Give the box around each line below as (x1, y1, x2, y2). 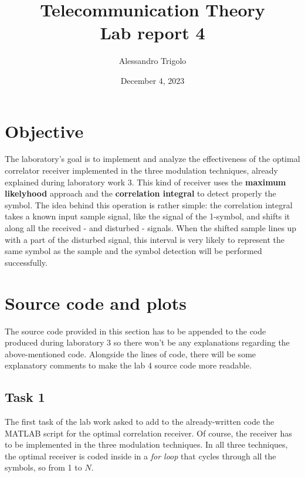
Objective (5, 119, 84, 143)
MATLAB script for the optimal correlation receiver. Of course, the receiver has (5, 427, 292, 439)
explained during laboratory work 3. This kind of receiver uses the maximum (5, 175, 286, 188)
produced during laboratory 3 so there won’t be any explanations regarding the (5, 336, 290, 349)
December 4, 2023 (120, 74, 185, 86)
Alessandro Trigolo (118, 55, 187, 67)
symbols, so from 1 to (5, 461, 82, 473)
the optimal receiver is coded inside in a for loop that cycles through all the (5, 449, 276, 462)
